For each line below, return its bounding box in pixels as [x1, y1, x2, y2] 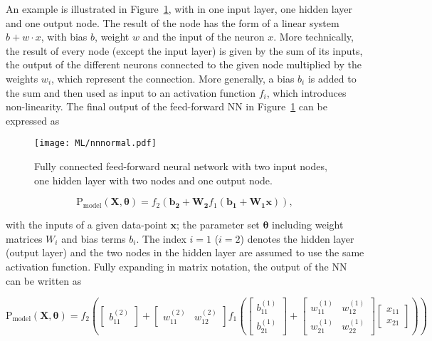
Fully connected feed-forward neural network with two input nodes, [34, 159, 327, 173]
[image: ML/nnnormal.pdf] [34, 138, 157, 149]
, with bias [41, 29, 88, 44]
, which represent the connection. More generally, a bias [51, 70, 295, 85]
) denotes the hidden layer [240, 231, 354, 246]
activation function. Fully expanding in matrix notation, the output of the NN [6, 258, 347, 273]
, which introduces [266, 85, 347, 100]
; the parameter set [177, 217, 260, 232]
